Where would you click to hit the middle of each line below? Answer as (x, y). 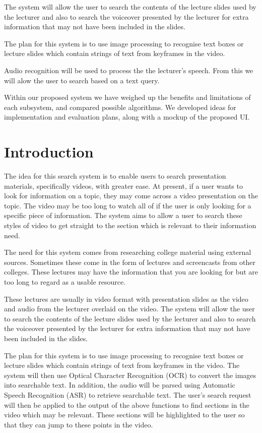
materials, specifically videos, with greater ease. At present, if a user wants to (123, 185)
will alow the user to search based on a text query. (82, 80)
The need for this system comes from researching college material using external (128, 252)
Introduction (49, 152)
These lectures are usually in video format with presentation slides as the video (126, 299)
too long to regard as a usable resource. (65, 282)
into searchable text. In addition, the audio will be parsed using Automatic (120, 385)
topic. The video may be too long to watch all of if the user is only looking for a (128, 205)
